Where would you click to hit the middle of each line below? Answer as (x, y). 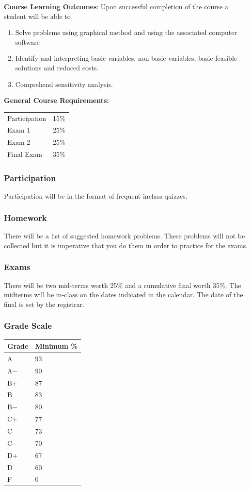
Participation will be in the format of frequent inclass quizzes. (96, 196)
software (28, 42)
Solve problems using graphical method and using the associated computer (126, 32)
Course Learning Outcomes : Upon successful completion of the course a (116, 6)
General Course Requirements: (56, 100)
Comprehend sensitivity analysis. (64, 84)
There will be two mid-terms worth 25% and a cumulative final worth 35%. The (123, 285)
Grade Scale (28, 326)
